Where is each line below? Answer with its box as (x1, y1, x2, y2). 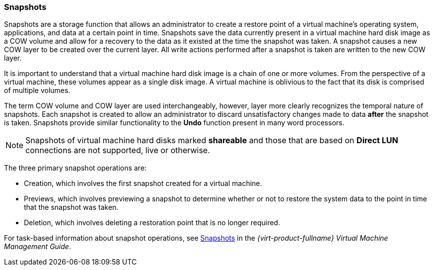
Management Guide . (4, 242, 71, 251)
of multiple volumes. (4, 86, 71, 95)
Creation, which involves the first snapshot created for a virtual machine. (24, 179, 262, 188)
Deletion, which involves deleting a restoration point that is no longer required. (24, 218, 280, 227)
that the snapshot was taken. (24, 203, 118, 212)
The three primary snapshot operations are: (4, 164, 147, 173)
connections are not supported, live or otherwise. (25, 145, 210, 156)
